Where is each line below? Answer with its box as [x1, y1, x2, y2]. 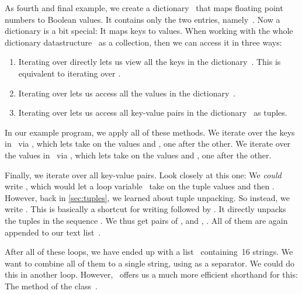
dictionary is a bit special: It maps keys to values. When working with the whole [5, 25, 293, 37]
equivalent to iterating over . [18, 67, 121, 79]
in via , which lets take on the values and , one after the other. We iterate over [5, 137, 291, 150]
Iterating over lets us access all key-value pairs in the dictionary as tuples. [18, 106, 287, 119]
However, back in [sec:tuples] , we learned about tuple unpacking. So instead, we [5, 191, 290, 203]
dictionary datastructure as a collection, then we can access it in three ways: [5, 36, 282, 48]
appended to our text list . [5, 226, 101, 238]
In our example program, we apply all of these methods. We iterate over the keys [5, 126, 295, 138]
